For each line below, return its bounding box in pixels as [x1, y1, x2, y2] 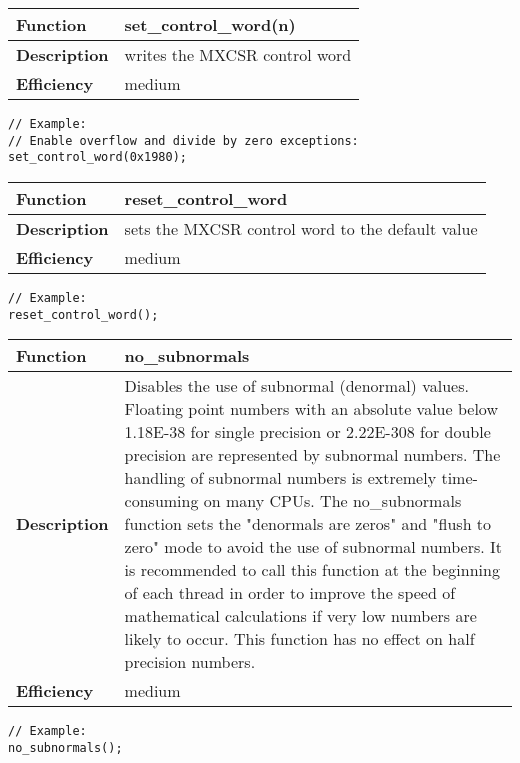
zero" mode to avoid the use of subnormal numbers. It [124, 535, 503, 559]
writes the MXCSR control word [124, 43, 352, 66]
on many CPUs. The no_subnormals [203, 489, 462, 513]
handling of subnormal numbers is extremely [124, 466, 437, 490]
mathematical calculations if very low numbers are [124, 604, 477, 628]
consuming [124, 489, 199, 513]
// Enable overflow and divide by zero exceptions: [8, 133, 359, 148]
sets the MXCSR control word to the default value [124, 216, 478, 240]
